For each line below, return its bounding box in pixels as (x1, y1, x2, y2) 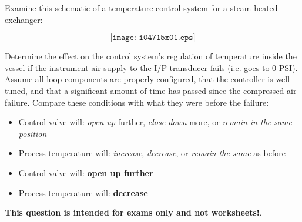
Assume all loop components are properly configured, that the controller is (5, 73, 273, 85)
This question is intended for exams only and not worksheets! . (5, 206, 262, 218)
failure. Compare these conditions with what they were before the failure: (5, 96, 269, 108)
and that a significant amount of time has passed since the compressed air (30, 84, 297, 96)
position (18, 127, 47, 139)
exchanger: (5, 13, 43, 25)
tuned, (5, 84, 28, 96)
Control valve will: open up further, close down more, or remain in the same (18, 116, 293, 128)
